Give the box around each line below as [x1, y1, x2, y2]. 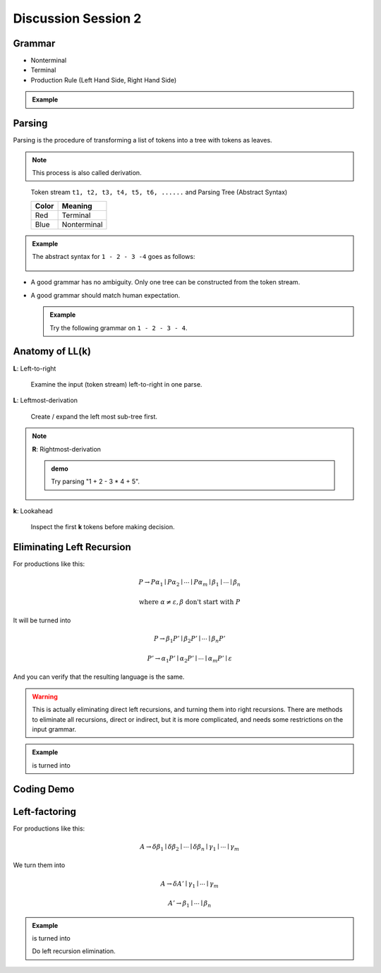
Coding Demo [13, 783, 75, 795]
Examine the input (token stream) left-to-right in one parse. [30, 380, 202, 388]
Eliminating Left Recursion [13, 540, 131, 553]
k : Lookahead [13, 507, 53, 515]
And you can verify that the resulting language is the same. [13, 672, 185, 681]
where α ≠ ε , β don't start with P [138, 598, 241, 606]
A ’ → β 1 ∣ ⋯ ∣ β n [168, 900, 212, 909]
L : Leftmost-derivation [13, 396, 78, 405]
